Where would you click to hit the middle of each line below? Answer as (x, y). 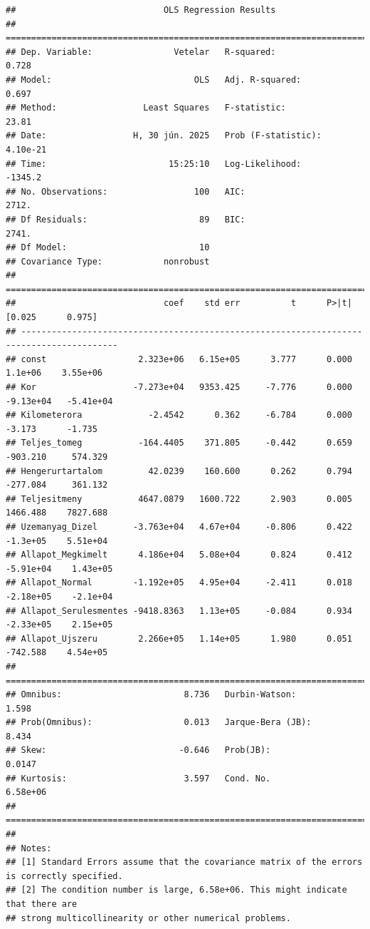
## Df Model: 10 (108, 248)
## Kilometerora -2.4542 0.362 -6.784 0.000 (179, 415)
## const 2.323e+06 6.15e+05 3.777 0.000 (179, 359)
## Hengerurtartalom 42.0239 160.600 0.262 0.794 (179, 471)
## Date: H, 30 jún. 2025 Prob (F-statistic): (164, 136)
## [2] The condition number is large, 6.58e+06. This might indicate (176, 890)
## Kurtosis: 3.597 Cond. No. (138, 778)
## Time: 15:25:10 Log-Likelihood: (154, 164)
